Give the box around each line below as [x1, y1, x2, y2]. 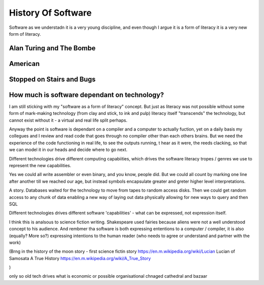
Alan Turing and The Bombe [9, 44, 96, 52]
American [9, 59, 40, 68]
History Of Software [9, 7, 92, 18]
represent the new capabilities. [9, 163, 71, 169]
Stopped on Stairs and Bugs [9, 75, 96, 83]
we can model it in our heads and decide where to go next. [9, 147, 128, 153]
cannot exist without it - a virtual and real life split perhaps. [9, 117, 128, 123]
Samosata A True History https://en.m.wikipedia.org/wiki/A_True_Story [9, 255, 151, 261]
